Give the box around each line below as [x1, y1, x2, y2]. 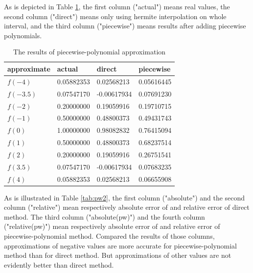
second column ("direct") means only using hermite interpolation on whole [4, 11, 227, 21]
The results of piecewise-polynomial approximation [13, 47, 166, 57]
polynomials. [4, 30, 42, 40]
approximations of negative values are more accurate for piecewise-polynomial [4, 240, 237, 250]
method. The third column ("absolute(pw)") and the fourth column [4, 211, 205, 222]
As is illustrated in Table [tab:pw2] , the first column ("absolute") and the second [4, 192, 245, 202]
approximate [7, 63, 50, 74]
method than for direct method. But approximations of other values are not [4, 250, 231, 260]
